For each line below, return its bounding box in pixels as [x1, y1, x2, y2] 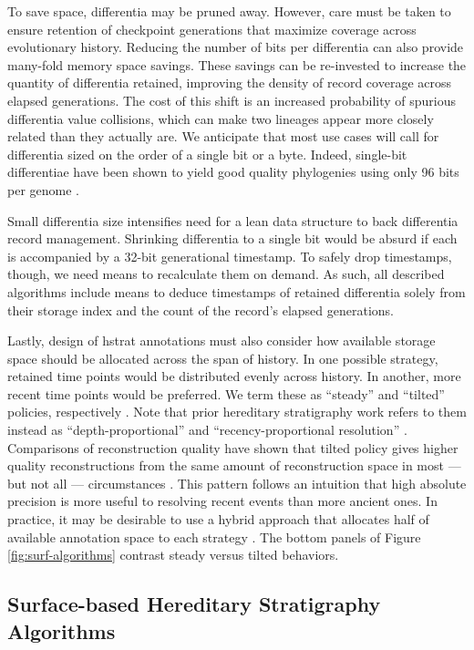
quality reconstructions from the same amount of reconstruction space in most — [7, 456, 461, 475]
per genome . [7, 180, 79, 199]
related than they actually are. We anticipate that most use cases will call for [7, 127, 439, 146]
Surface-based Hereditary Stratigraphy [7, 590, 381, 618]
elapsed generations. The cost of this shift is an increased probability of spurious [7, 90, 457, 109]
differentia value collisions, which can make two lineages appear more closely [7, 108, 434, 128]
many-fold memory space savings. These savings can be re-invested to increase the [7, 55, 467, 74]
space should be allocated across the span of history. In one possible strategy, [7, 348, 438, 367]
